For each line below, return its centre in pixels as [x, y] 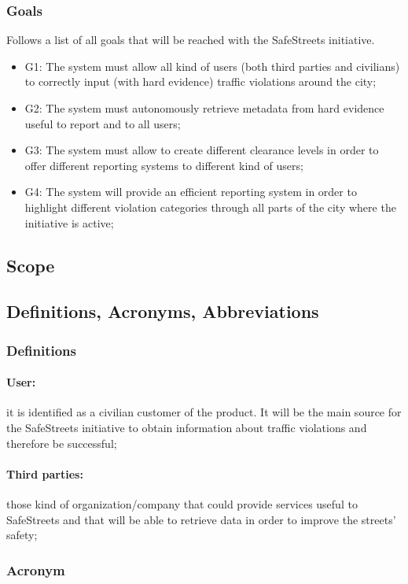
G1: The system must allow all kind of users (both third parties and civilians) [212, 66]
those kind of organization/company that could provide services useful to [182, 503]
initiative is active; [69, 222]
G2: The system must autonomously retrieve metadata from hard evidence [204, 108]
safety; [22, 535]
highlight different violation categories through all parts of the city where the [210, 207]
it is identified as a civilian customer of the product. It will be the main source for [204, 412]
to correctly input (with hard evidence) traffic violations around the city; [200, 81]
